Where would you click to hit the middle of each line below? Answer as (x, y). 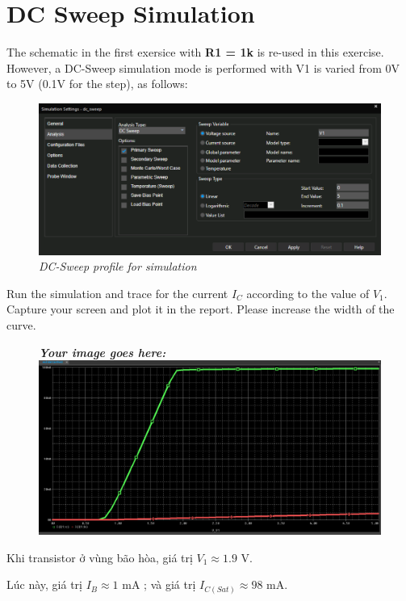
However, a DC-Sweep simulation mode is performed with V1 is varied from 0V (203, 67)
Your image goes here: (103, 352)
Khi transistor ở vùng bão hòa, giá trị (100, 557)
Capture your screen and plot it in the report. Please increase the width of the (201, 309)
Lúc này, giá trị (44, 584)
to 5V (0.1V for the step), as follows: (97, 84)
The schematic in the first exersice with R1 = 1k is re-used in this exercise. (195, 52)
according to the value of (308, 293)
